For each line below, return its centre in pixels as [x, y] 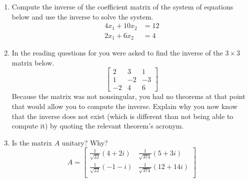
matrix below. [33, 62]
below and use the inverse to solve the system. [82, 16]
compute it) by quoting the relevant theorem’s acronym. [98, 126]
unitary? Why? [85, 142]
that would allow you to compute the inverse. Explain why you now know [124, 106]
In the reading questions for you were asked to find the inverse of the [117, 53]
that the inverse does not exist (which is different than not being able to [122, 116]
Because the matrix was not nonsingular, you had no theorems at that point [128, 96]
